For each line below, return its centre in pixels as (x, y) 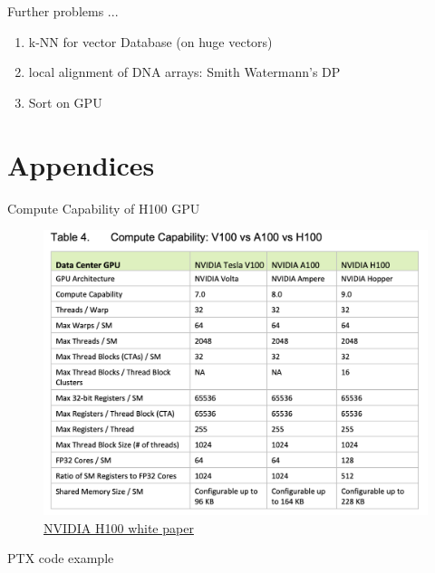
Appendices (81, 164)
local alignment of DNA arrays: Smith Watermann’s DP (184, 72)
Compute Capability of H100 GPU (104, 208)
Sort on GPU (65, 102)
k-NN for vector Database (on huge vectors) (150, 41)
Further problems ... (63, 11)
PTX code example (61, 558)
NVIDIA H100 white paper (119, 527)
